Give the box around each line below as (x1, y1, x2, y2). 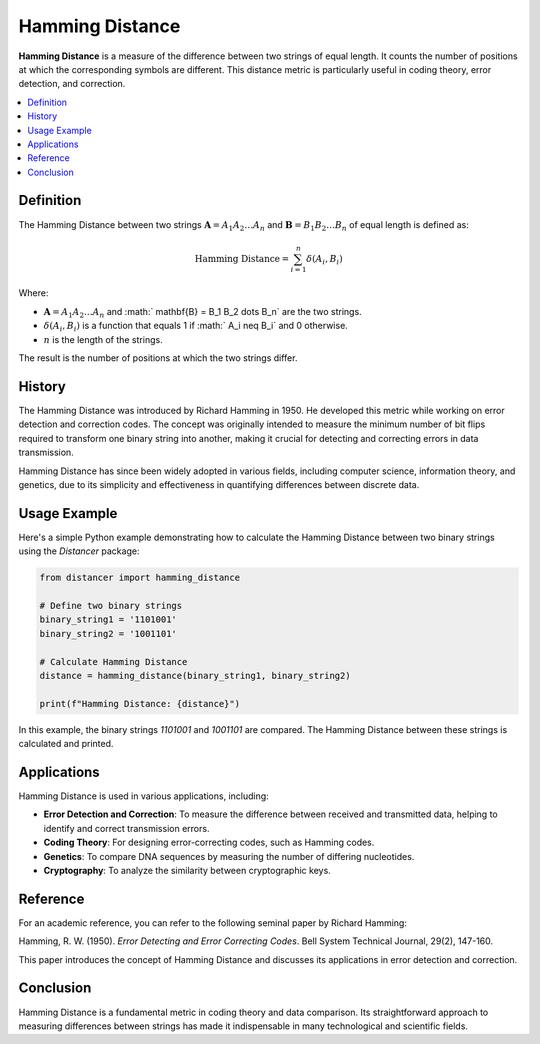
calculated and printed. (18, 738, 114, 750)
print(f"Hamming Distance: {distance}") (39, 698, 240, 709)
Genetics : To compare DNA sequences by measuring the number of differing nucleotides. (43, 850, 415, 862)
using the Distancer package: (18, 545, 140, 557)
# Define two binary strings (39, 600, 183, 611)
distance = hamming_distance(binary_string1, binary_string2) (39, 670, 351, 681)
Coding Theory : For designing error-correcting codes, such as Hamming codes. (43, 836, 375, 849)
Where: (18, 287, 49, 299)
